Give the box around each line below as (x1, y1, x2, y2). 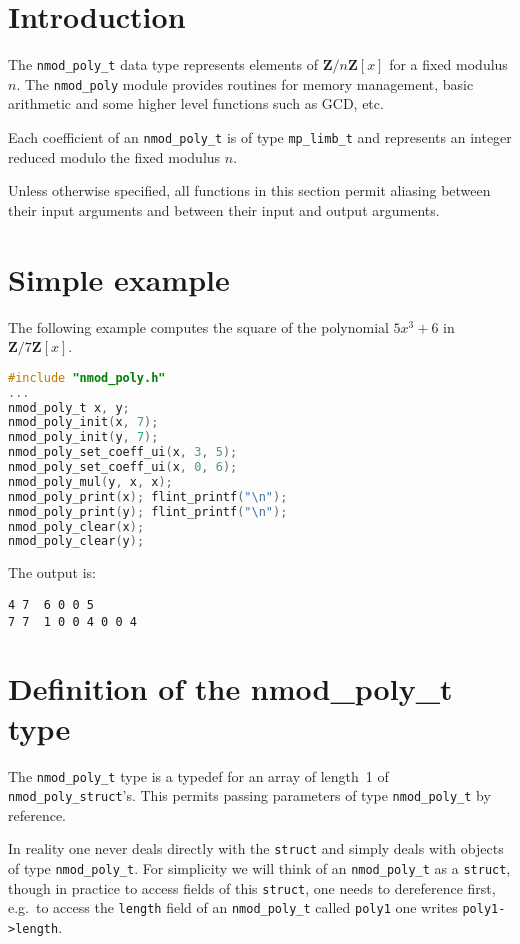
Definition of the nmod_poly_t (8, 668, 453, 709)
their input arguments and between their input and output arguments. (8, 199, 440, 220)
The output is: (8, 562, 96, 583)
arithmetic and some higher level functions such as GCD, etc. (8, 93, 384, 114)
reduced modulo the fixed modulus (8, 146, 221, 167)
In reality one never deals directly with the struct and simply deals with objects (8, 838, 504, 859)
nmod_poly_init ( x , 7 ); (8, 415, 159, 430)
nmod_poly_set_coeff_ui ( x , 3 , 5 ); (8, 445, 238, 460)
